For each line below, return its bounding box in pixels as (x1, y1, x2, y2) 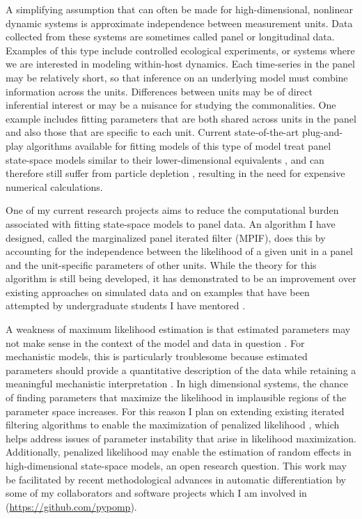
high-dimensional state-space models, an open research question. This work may (6, 458, 347, 472)
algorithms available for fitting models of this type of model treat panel (26, 138, 331, 153)
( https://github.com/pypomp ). (6, 499, 137, 513)
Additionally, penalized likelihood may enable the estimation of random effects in (6, 444, 352, 459)
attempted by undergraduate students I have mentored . (6, 298, 246, 313)
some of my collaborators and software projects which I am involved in (6, 486, 307, 500)
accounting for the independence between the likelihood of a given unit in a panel (6, 244, 354, 258)
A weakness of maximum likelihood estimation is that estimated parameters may (6, 322, 351, 336)
